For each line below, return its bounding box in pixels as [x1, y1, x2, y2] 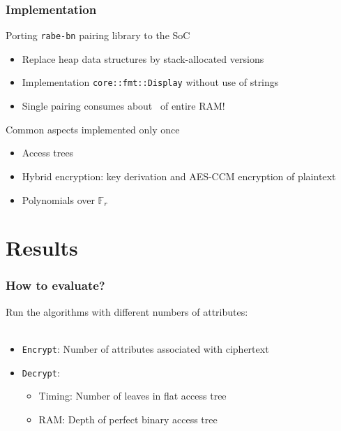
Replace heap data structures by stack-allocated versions [22, 51, 264, 66]
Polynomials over [22, 192, 95, 207]
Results [6, 233, 78, 262]
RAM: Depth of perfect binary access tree [38, 411, 218, 426]
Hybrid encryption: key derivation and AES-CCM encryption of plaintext [22, 168, 336, 183]
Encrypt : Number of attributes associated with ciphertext [22, 341, 269, 356]
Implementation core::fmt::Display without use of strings [22, 75, 279, 89]
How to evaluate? [6, 277, 105, 294]
